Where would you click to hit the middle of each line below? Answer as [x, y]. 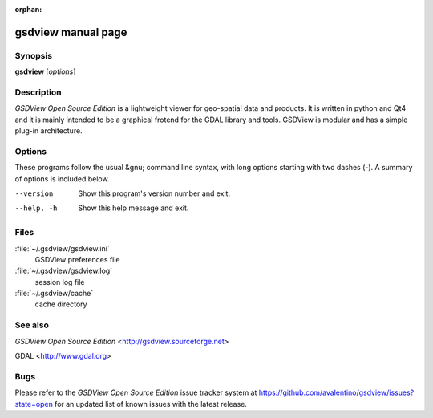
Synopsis [33, 55]
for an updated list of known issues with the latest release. [151, 404]
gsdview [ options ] [45, 71]
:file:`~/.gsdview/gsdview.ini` [62, 248]
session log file [60, 282]
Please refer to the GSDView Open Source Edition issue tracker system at [136, 392]
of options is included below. [62, 179]
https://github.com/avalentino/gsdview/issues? [336, 392]
